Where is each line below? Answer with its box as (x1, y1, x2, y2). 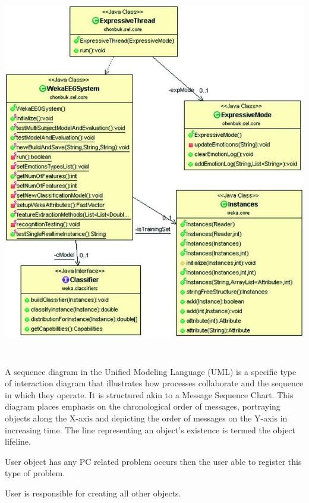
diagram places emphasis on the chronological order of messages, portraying (5, 400, 280, 413)
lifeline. (5, 435, 31, 448)
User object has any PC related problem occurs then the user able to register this (5, 455, 302, 467)
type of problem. (5, 467, 65, 479)
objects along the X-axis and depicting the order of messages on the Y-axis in (5, 411, 288, 424)
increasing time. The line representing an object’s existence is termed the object (5, 423, 295, 436)
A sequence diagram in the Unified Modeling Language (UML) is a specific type (5, 365, 297, 377)
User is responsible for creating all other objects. (5, 486, 181, 499)
